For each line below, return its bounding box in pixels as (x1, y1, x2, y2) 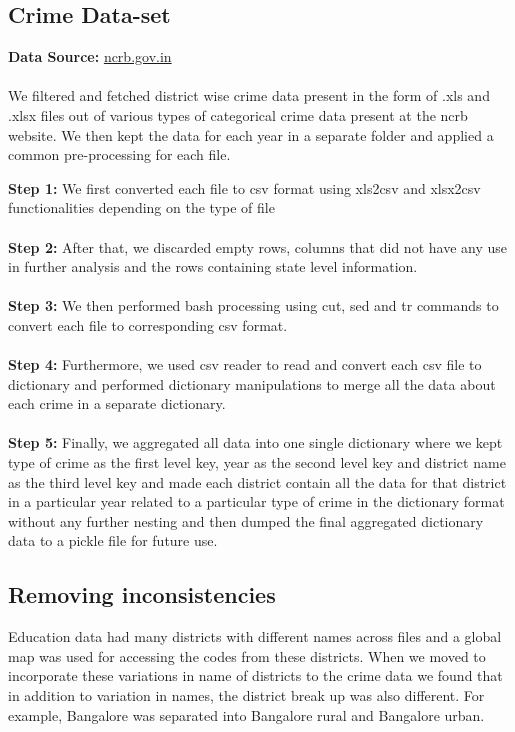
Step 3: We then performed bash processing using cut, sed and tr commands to (8, 295, 499, 316)
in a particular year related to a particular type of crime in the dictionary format (8, 491, 505, 512)
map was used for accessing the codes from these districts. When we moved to (8, 645, 486, 666)
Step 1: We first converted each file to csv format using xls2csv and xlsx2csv (8, 177, 481, 198)
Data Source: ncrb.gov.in (8, 46, 172, 67)
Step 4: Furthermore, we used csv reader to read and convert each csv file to (8, 354, 482, 375)
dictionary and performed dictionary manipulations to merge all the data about (8, 373, 496, 394)
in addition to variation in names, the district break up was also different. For (8, 685, 485, 706)
